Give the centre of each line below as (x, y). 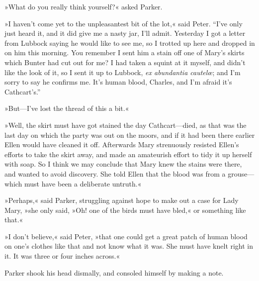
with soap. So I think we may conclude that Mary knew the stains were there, (123, 164)
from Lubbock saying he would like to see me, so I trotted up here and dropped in (130, 43)
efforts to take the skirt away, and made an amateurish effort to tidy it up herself (128, 154)
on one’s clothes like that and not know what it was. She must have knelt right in (129, 246)
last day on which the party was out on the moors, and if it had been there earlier (130, 135)
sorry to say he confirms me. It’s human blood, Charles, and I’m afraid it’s (118, 82)
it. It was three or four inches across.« (62, 256)
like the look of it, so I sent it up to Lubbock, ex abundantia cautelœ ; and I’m (123, 72)
